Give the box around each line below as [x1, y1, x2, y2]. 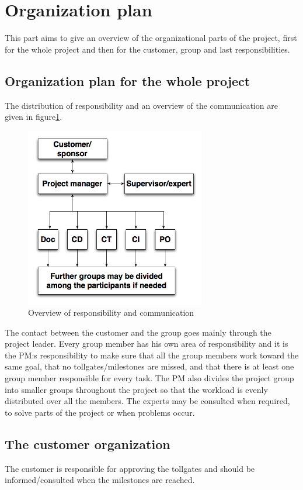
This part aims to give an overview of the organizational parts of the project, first [5, 32, 297, 44]
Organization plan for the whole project [5, 71, 250, 89]
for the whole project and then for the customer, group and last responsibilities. [5, 43, 290, 55]
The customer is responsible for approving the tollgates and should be [5, 462, 255, 474]
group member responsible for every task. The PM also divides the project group [5, 372, 294, 384]
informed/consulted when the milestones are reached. [5, 474, 195, 486]
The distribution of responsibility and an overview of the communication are [5, 99, 278, 111]
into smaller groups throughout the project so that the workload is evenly [5, 383, 268, 395]
